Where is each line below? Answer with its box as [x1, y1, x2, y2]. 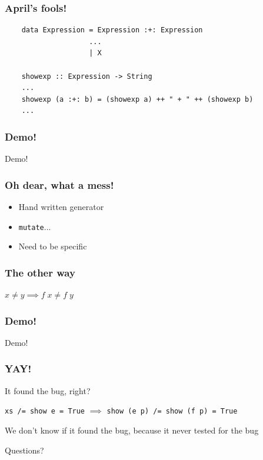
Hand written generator [18, 201, 104, 212]
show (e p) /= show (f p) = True [106, 407, 238, 416]
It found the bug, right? [5, 384, 91, 396]
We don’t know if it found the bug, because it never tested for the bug [5, 424, 259, 436]
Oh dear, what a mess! [5, 177, 114, 192]
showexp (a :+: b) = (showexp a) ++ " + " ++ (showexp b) [21, 95, 254, 104]
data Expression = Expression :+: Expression [21, 26, 203, 35]
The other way [5, 265, 75, 279]
